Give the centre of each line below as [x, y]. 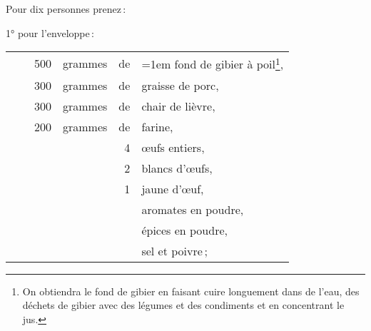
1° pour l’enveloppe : [50, 32]
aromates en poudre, [193, 209]
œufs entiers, [173, 147]
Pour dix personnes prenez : [66, 9]
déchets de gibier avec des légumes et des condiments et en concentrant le [183, 305]
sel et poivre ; [174, 250]
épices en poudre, [184, 230]
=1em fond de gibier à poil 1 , [213, 63]
